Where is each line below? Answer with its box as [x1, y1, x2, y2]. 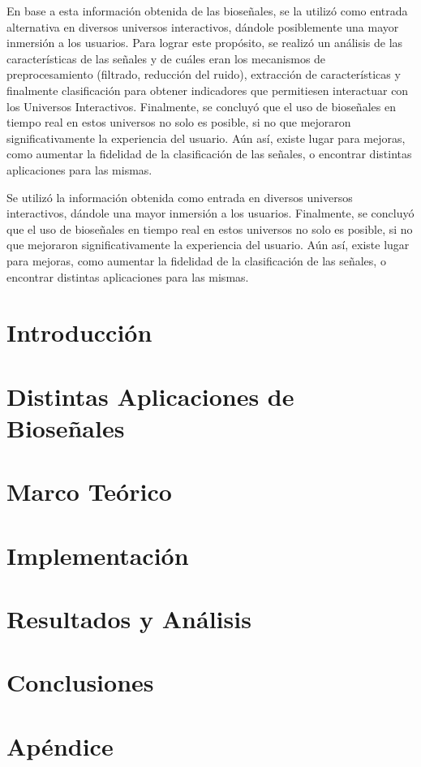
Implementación [6, 538, 189, 571]
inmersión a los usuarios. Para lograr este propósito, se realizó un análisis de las [6, 34, 403, 51]
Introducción [6, 316, 153, 349]
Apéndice [6, 729, 114, 762]
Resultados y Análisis [6, 601, 251, 635]
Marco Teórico [6, 475, 172, 508]
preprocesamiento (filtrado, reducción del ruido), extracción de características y [6, 66, 401, 83]
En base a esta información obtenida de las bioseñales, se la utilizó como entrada [6, 2, 408, 19]
